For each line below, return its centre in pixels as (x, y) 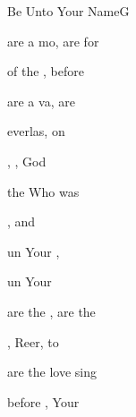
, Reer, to (33, 341)
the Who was (43, 191)
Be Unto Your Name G (68, 11)
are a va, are (41, 101)
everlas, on (36, 131)
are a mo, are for (53, 41)
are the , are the (51, 311)
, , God (27, 161)
